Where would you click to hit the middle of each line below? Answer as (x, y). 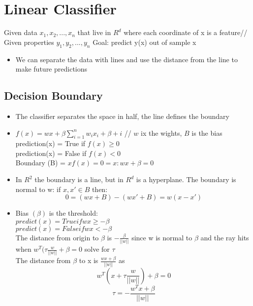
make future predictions (51, 69)
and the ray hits (225, 237)
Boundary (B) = (40, 163)
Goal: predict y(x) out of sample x (144, 42)
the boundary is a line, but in (79, 179)
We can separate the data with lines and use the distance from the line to (126, 59)
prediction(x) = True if (50, 143)
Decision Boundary (53, 96)
